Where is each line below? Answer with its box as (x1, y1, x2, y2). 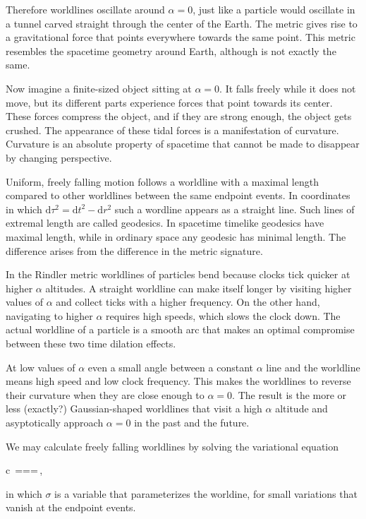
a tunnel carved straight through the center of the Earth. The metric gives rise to (6, 16, 358, 30)
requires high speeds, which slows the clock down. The (106, 308, 341, 323)
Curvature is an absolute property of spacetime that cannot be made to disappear (6, 136, 360, 151)
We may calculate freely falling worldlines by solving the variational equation (6, 439, 339, 453)
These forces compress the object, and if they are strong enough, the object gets (6, 109, 352, 124)
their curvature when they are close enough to (6, 387, 205, 402)
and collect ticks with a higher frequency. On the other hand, (56, 294, 320, 309)
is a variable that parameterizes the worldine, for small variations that (54, 486, 358, 501)
